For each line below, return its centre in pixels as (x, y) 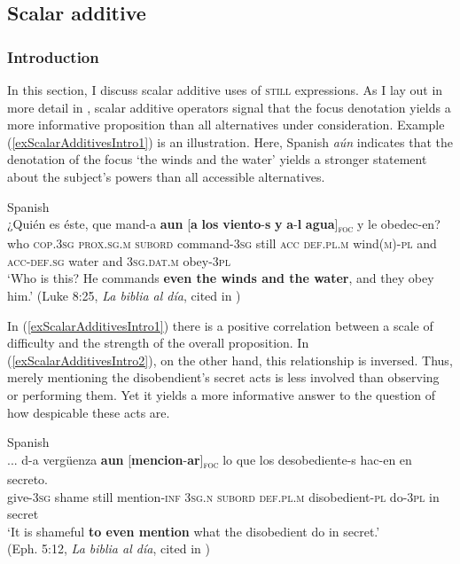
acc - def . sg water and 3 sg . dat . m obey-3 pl (119, 260)
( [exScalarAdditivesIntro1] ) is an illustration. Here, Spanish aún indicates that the (230, 141)
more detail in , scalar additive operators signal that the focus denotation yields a (229, 107)
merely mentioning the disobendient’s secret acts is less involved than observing (223, 377)
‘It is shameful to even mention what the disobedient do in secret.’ (194, 531)
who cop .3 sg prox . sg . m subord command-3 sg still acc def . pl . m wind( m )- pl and (222, 243)
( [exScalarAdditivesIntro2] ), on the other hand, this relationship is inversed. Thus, (230, 360)
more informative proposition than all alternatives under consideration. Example (226, 125)
